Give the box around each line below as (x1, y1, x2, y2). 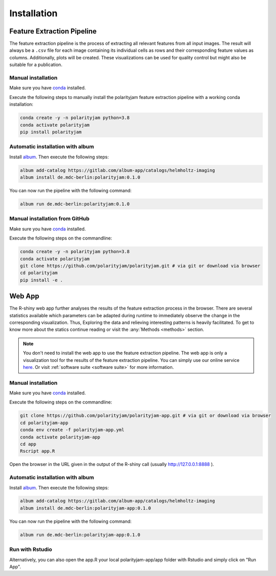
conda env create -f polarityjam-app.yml (20, 427, 125, 433)
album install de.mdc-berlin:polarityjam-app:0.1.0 (20, 505, 151, 511)
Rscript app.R (20, 448, 55, 454)
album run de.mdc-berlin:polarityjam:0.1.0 (20, 201, 130, 207)
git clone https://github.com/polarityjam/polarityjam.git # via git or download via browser (20, 263, 261, 268)
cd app (20, 441, 36, 447)
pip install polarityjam (20, 129, 82, 134)
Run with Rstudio (9, 546, 53, 553)
